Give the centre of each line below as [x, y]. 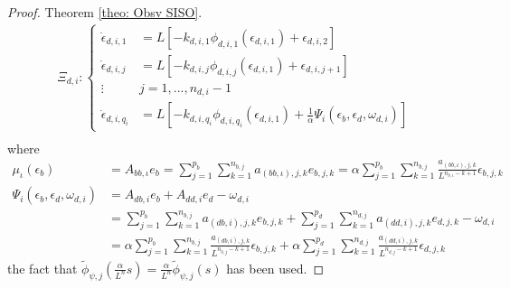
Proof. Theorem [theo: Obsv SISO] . [105, 12]
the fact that [42, 268]
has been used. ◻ [275, 268]
